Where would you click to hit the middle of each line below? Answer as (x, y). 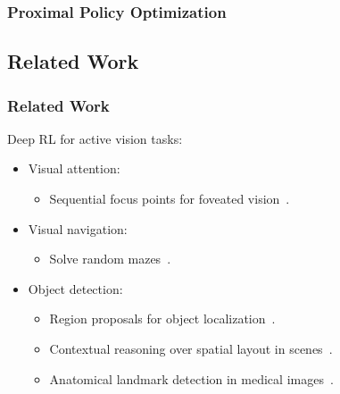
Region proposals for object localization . (162, 319)
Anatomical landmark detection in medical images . (191, 378)
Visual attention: (74, 168)
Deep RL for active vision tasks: (95, 138)
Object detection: (75, 288)
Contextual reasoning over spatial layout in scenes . (191, 348)
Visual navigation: (78, 228)
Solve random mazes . (110, 259)
